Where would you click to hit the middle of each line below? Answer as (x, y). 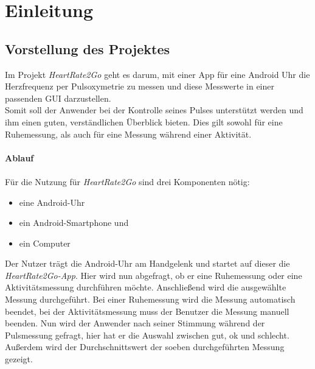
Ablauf (19, 157)
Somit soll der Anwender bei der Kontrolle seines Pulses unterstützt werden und (154, 110)
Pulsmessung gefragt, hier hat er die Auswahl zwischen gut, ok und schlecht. (147, 335)
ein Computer (45, 243)
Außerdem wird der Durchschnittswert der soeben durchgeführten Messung (145, 347)
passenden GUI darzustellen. (58, 98)
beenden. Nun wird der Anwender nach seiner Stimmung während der (135, 323)
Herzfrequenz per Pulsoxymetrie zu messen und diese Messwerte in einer (140, 86)
